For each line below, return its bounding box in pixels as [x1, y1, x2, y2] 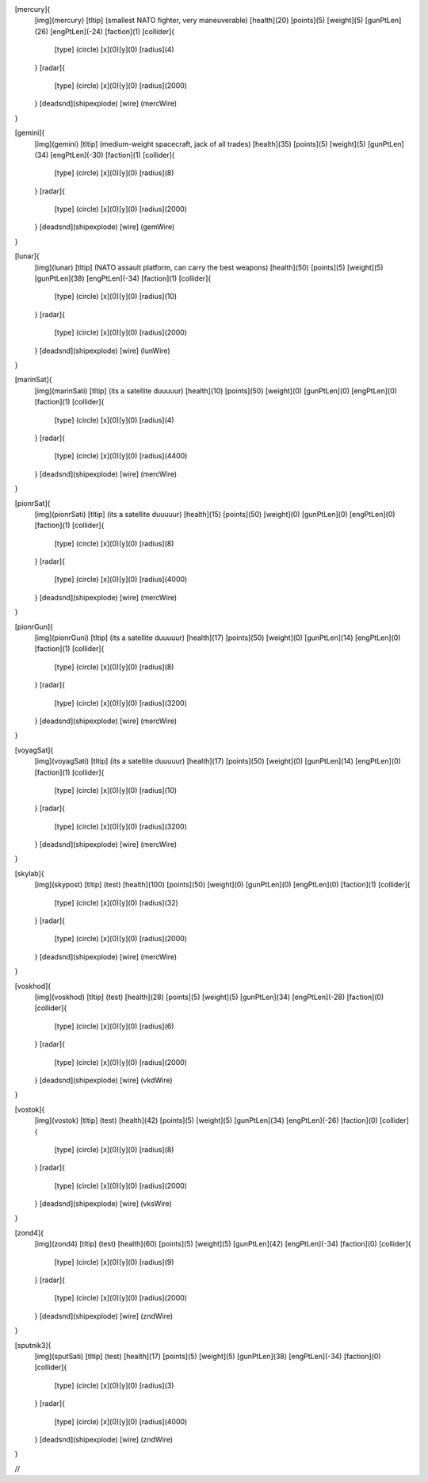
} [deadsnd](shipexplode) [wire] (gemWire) [34, 222, 175, 232]
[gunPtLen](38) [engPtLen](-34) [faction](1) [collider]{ [34, 274, 212, 283]
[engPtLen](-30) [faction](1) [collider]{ [50, 150, 175, 159]
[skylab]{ [14, 868, 44, 878]
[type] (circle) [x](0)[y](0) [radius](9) [54, 1257, 174, 1266]
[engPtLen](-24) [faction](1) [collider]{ [50, 26, 174, 36]
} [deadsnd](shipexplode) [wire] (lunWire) [34, 346, 170, 355]
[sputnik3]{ [14, 1340, 52, 1350]
